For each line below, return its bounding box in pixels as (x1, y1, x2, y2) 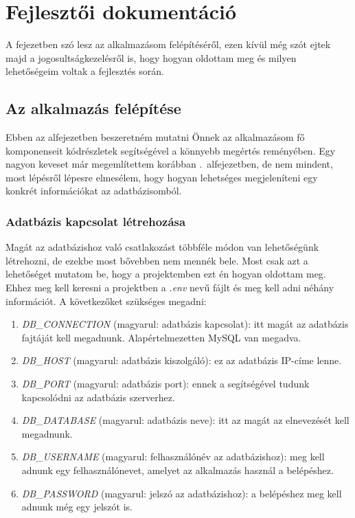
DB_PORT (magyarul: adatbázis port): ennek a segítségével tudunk (21, 376, 310, 391)
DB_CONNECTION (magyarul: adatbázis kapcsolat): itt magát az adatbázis (21, 317, 349, 331)
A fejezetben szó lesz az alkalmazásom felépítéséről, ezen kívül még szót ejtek (5, 37, 331, 52)
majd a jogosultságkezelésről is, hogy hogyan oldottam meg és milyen (5, 50, 297, 65)
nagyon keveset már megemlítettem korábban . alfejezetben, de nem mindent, (5, 157, 333, 171)
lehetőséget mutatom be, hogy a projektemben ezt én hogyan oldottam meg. (5, 267, 326, 281)
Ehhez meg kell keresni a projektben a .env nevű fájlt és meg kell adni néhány (5, 280, 334, 295)
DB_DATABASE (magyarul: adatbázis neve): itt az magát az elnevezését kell (21, 413, 350, 427)
